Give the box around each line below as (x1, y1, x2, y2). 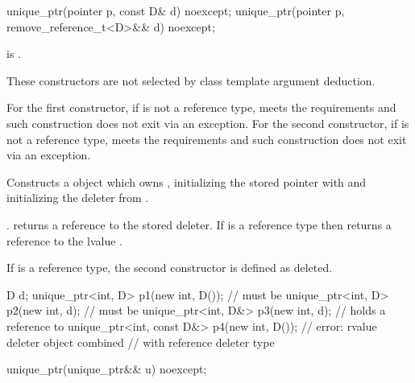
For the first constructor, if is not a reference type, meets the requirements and (6, 99, 396, 116)
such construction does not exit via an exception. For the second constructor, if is (6, 114, 409, 131)
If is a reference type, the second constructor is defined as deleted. (6, 259, 333, 276)
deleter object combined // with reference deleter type (6, 333, 275, 350)
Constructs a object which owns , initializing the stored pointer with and (6, 173, 367, 190)
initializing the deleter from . (6, 189, 149, 206)
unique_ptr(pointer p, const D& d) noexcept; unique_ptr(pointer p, (6, 2, 345, 19)
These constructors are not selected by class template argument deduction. (6, 72, 376, 89)
